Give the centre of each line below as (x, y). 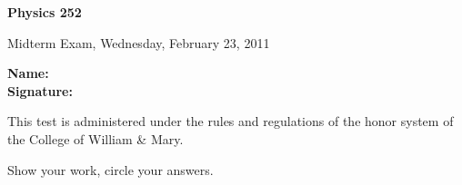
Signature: (40, 90)
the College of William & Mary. (95, 138)
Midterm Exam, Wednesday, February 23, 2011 (139, 42)
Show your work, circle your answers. (110, 169)
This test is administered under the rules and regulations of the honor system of (231, 121)
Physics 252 (45, 12)
